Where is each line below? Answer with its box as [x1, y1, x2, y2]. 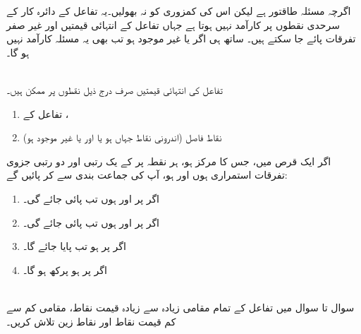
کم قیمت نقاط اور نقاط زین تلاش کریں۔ [6, 314, 176, 328]
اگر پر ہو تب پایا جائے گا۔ [23, 239, 126, 254]
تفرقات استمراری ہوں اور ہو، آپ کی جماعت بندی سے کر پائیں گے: [6, 167, 288, 182]
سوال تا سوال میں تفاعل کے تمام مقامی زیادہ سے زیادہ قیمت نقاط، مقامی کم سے [6, 299, 355, 314]
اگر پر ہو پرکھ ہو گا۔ [23, 262, 107, 277]
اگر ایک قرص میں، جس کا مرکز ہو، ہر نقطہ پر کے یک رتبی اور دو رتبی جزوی [6, 153, 331, 168]
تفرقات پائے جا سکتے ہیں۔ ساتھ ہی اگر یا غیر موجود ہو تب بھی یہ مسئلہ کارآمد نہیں [6, 31, 356, 46]
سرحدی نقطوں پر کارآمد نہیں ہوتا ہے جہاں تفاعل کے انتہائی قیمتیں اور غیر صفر [6, 17, 340, 32]
